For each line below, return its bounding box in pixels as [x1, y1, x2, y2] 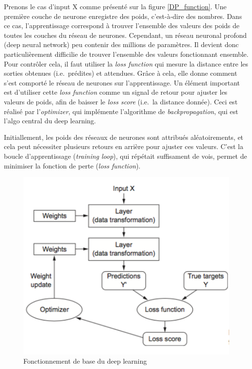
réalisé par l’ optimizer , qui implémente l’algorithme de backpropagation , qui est [4, 106, 238, 116]
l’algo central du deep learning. [4, 116, 96, 126]
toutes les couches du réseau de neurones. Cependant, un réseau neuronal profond [4, 30, 247, 40]
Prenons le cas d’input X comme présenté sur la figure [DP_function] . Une [4, 1, 227, 11]
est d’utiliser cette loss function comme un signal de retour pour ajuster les [4, 87, 228, 97]
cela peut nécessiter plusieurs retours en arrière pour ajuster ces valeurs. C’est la [4, 141, 243, 151]
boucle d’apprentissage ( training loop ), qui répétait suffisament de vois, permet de [4, 151, 247, 161]
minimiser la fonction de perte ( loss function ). [4, 160, 141, 170]
